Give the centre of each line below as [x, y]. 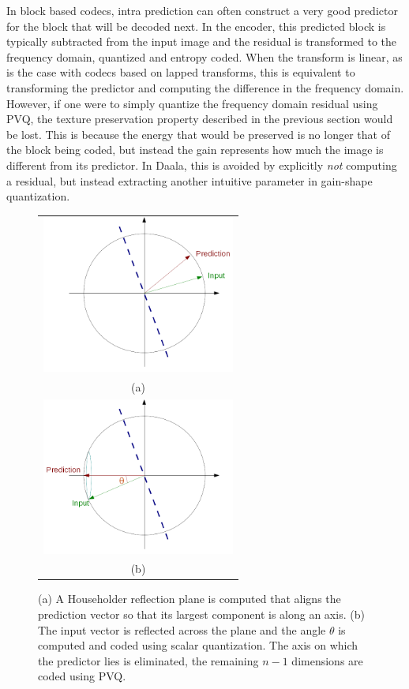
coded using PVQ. [82, 676]
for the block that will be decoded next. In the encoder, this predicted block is [196, 26]
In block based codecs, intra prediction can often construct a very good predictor [202, 10]
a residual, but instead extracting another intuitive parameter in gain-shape [189, 180]
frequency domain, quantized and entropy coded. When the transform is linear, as [204, 56]
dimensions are [327, 660]
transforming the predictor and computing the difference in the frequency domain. [205, 87]
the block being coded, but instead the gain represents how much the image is [195, 150]
